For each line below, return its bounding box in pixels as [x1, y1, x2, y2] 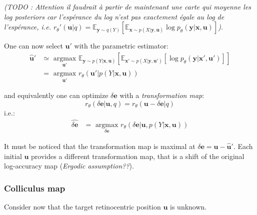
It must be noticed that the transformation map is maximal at [4, 140, 195, 151]
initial [4, 150, 22, 161]
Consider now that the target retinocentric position [4, 201, 161, 211]
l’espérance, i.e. [4, 21, 51, 32]
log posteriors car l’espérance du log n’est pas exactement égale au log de [4, 11, 224, 21]
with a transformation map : [119, 90, 204, 100]
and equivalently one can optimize [4, 90, 108, 100]
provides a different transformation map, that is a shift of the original [31, 150, 244, 161]
